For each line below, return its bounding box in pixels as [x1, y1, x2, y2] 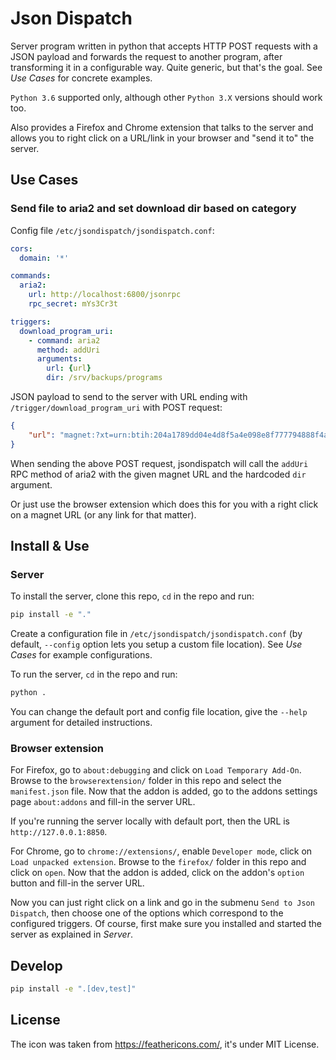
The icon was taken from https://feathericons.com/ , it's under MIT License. [10, 1038, 320, 1050]
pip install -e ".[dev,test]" [10, 984, 137, 994]
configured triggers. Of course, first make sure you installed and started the [10, 918, 322, 930]
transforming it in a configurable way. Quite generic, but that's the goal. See [10, 61, 323, 73]
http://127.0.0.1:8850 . [10, 826, 108, 838]
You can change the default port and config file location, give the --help [10, 706, 308, 718]
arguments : [36, 354, 83, 364]
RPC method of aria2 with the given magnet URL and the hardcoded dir [10, 468, 307, 480]
